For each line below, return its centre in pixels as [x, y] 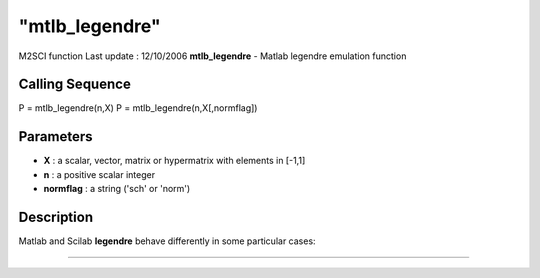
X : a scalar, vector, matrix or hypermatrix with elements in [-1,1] [174, 161]
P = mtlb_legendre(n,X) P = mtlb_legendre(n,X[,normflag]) [138, 108]
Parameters [55, 136]
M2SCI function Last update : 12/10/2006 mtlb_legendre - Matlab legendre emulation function [212, 56]
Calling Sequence [75, 84]
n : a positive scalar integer [99, 174]
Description [56, 216]
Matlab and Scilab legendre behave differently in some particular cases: [167, 241]
